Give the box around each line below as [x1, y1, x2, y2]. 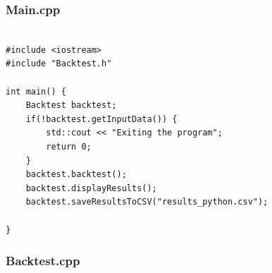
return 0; [46, 141, 92, 152]
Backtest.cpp [6, 252, 80, 269]
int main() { [6, 86, 66, 97]
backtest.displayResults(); [25, 183, 157, 193]
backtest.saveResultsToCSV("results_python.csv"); [25, 197, 268, 207]
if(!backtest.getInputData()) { [25, 114, 178, 124]
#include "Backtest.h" [6, 59, 112, 69]
